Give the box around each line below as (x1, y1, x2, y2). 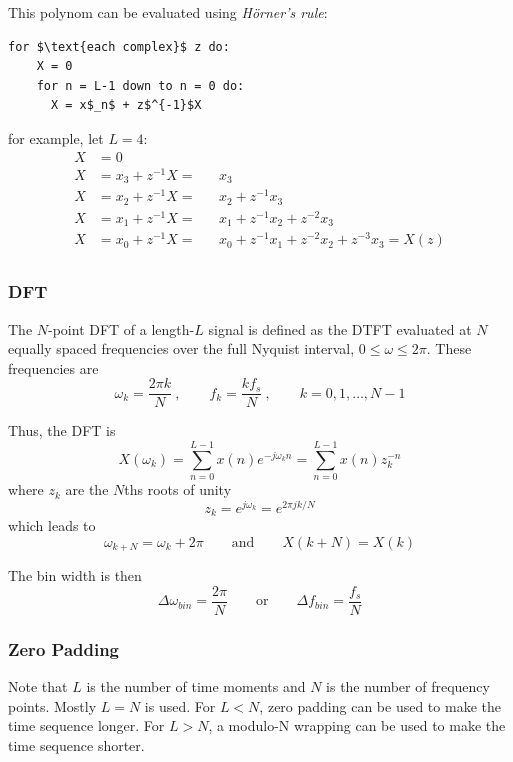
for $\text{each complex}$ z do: (8, 39, 230, 54)
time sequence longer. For (8, 715, 165, 736)
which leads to (8, 515, 96, 536)
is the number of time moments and (86, 676, 306, 697)
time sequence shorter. (8, 735, 145, 756)
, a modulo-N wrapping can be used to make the (208, 715, 506, 736)
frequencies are (8, 357, 99, 378)
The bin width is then (8, 565, 142, 586)
